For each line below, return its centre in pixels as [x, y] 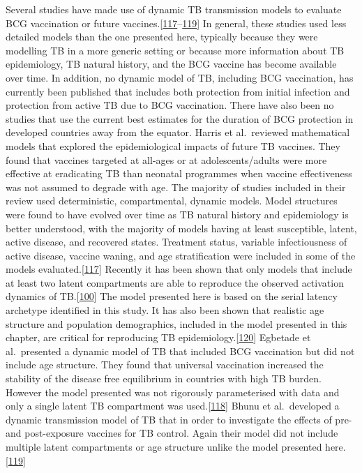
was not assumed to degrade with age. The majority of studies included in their [176, 187]
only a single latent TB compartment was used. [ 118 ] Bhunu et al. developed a [173, 406]
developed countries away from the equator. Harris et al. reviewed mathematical [178, 132]
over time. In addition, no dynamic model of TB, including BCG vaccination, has [180, 77]
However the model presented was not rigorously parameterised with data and [173, 392]
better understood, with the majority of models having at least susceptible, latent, [181, 228]
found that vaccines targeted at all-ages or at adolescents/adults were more [166, 159]
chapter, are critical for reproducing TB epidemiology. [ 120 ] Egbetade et [158, 337]
